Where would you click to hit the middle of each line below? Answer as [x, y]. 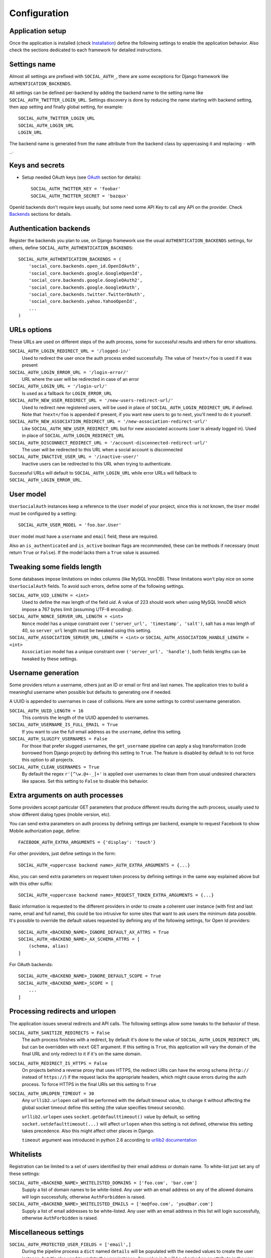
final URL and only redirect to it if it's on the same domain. [82, 1054]
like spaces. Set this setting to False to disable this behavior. [85, 781]
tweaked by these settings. [50, 659]
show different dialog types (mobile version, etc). [60, 814]
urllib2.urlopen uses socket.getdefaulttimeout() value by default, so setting [111, 1117]
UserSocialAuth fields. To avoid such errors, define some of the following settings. [97, 586]
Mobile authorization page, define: [45, 831]
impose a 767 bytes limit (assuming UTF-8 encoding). [77, 609]
